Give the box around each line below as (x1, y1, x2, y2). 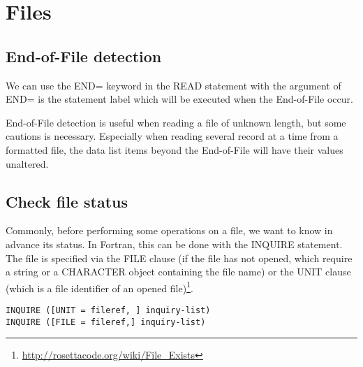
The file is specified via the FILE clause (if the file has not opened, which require (6, 250, 353, 265)
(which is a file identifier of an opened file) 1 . (6, 278, 193, 295)
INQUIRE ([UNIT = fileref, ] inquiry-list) (6, 305, 211, 315)
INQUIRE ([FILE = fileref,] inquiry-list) (6, 317, 206, 327)
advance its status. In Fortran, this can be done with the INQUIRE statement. (6, 236, 343, 251)
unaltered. (6, 156, 49, 171)
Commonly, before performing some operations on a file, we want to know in (6, 223, 333, 238)
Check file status (6, 190, 128, 212)
